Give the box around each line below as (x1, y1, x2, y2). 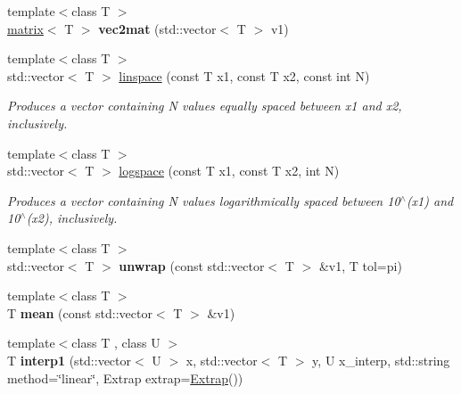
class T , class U (71, 333, 161, 352)
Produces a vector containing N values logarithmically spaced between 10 (7, 191, 400, 209)
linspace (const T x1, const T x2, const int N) (119, 66, 370, 85)
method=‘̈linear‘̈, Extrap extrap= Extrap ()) (7, 368, 243, 387)
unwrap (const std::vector (119, 256, 265, 275)
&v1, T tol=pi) (318, 256, 402, 275)
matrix (7, 19, 44, 37)
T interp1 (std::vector (7, 350, 132, 369)
